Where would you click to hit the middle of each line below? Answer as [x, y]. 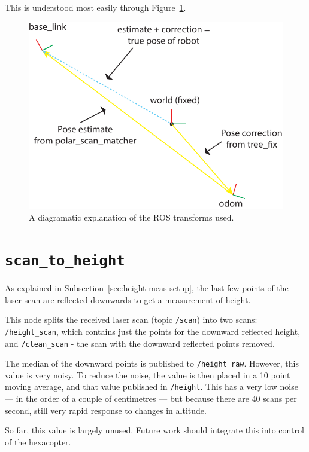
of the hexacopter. [38, 442]
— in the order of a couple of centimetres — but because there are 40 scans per [151, 398]
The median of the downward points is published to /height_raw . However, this [152, 363]
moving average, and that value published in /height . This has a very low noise [152, 387]
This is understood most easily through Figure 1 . [96, 7]
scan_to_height [65, 261]
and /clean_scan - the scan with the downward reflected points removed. [140, 343]
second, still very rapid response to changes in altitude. [106, 410]
